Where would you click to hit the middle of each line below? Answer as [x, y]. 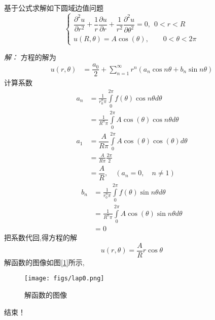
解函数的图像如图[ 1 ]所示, [44, 262]
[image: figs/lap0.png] [64, 279]
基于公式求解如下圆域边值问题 [54, 7]
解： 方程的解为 [30, 57]
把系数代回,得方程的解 [41, 237]
